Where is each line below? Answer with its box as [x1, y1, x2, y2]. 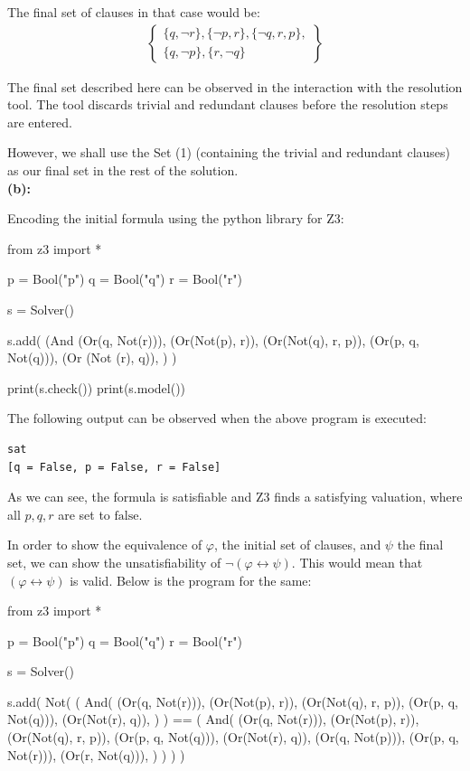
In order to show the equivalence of [7, 535, 202, 554]
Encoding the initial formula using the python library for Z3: [7, 209, 344, 228]
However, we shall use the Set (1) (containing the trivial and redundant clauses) [7, 143, 451, 162]
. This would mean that [291, 552, 423, 571]
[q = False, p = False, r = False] [7, 460, 221, 474]
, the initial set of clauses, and [214, 535, 381, 554]
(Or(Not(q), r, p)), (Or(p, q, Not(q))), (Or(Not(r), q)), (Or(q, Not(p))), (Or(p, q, [7, 728, 459, 747]
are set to [58, 504, 110, 523]
